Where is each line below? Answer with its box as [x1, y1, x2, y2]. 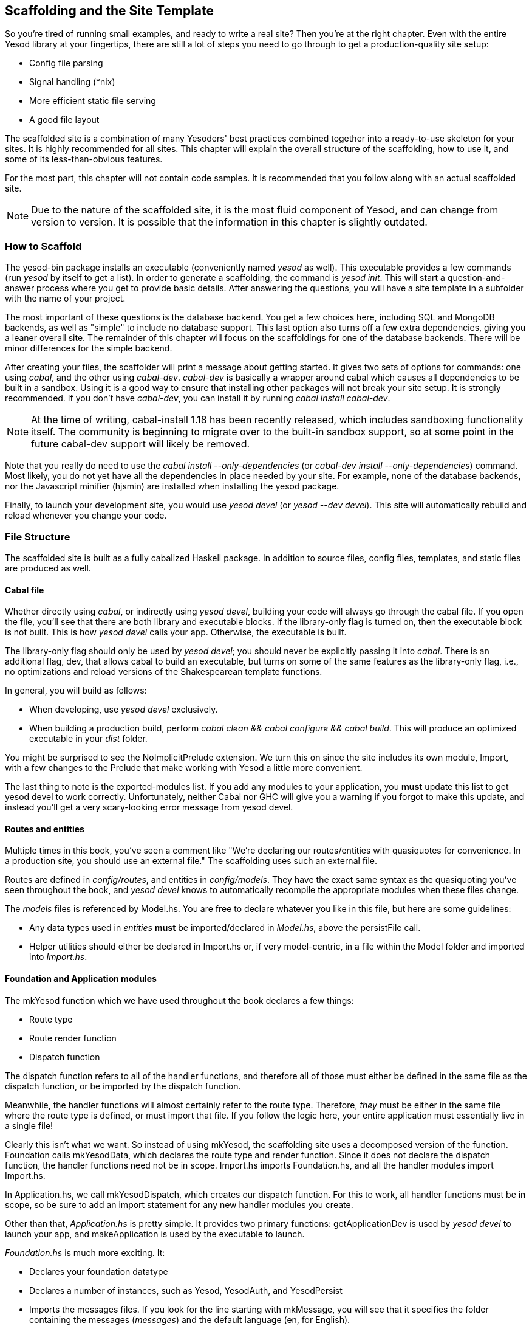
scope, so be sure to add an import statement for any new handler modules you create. [5, 1199, 353, 1210]
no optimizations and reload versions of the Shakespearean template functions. [5, 666, 322, 677]
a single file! [5, 1120, 53, 1131]
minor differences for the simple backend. [5, 343, 172, 354]
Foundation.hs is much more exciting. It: [5, 1247, 165, 1258]
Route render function [29, 1032, 117, 1043]
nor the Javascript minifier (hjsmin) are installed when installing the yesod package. [5, 481, 339, 492]
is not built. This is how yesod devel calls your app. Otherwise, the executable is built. [5, 627, 347, 638]
